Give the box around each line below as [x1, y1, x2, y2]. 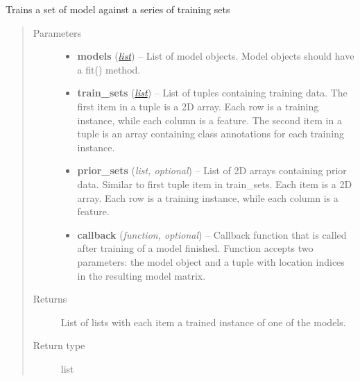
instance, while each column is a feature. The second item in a [77, 112, 342, 127]
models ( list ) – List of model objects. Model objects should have [77, 49, 354, 63]
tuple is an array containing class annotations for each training [77, 126, 344, 141]
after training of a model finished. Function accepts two [77, 241, 314, 255]
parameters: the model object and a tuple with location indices [77, 254, 345, 269]
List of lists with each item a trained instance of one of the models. [60, 314, 346, 329]
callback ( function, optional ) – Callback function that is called [77, 227, 347, 242]
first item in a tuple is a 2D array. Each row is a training [77, 99, 319, 113]
